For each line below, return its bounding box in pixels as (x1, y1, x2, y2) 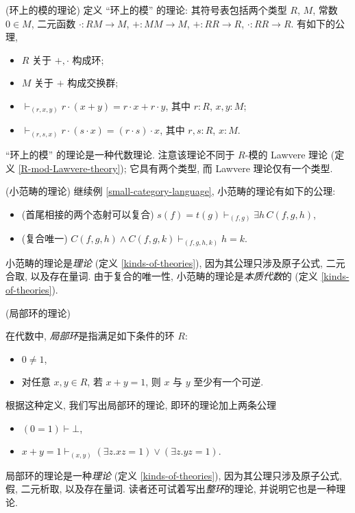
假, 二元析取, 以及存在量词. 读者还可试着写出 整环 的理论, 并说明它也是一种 (5, 481, 336, 496)
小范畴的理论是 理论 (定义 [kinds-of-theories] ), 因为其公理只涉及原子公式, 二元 (5, 255, 345, 270)
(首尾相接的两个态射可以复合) (21, 206, 154, 221)
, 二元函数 (31, 16, 76, 30)
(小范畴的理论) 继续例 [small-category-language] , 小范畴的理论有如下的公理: (5, 184, 336, 198)
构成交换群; (67, 75, 119, 90)
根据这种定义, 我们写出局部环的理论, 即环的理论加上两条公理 (5, 397, 277, 411)
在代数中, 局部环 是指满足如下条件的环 (5, 329, 175, 343)
